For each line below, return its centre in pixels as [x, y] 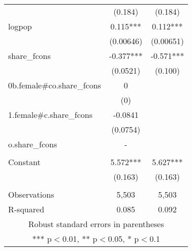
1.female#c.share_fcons [50, 115]
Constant [24, 162]
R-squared [26, 209]
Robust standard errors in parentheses [96, 224]
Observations [31, 194]
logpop [20, 26]
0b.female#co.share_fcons [55, 85]
